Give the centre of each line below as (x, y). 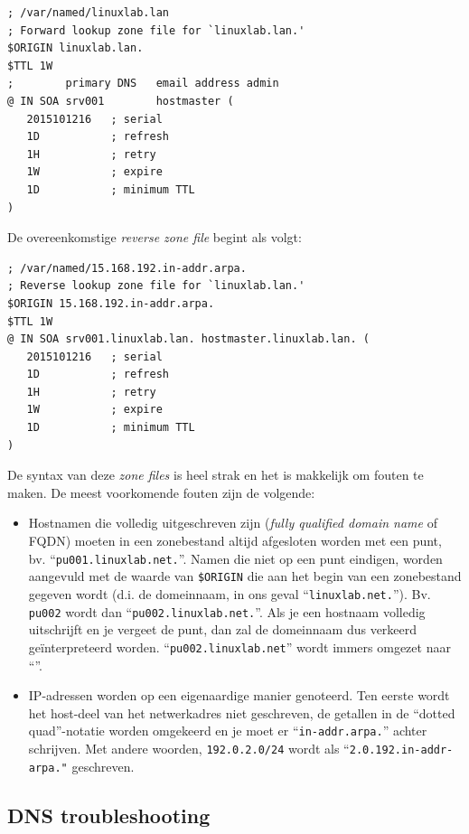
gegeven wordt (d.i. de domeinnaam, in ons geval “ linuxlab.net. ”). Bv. (230, 593)
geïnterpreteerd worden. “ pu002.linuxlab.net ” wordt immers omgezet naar (239, 647)
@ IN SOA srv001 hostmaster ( (121, 101)
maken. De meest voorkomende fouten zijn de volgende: (161, 492)
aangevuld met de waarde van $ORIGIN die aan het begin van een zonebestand (245, 576)
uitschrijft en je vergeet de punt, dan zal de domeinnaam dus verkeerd (223, 629)
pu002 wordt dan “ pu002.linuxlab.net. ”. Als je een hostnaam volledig (227, 611)
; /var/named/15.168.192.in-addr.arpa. (127, 268)
